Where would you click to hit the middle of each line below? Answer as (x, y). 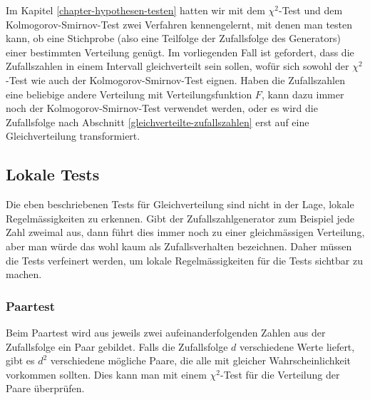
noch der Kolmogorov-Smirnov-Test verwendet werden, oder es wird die (162, 108)
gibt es (20, 360)
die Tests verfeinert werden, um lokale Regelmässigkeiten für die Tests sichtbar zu (184, 260)
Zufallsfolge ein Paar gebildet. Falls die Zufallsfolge (117, 346)
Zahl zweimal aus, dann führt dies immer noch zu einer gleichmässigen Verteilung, (185, 232)
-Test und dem (310, 10)
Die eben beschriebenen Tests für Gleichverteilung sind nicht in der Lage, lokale (180, 204)
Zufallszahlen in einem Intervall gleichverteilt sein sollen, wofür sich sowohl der (178, 66)
